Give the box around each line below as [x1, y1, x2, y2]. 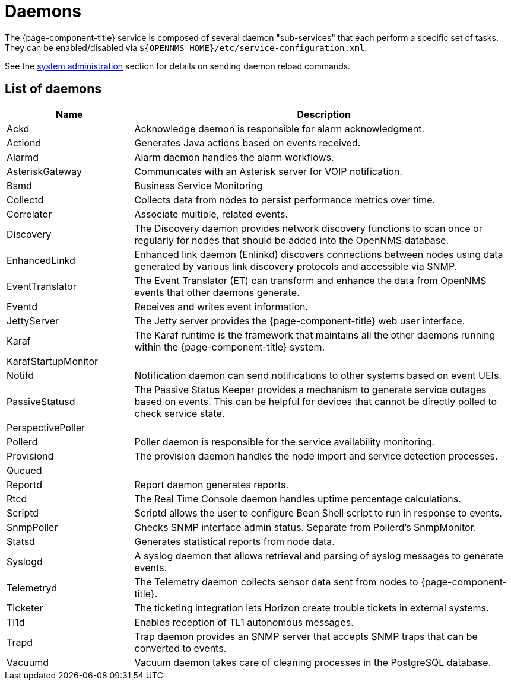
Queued [7, 464, 42, 476]
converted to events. [134, 642, 227, 654]
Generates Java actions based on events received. [134, 136, 361, 149]
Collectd [7, 193, 44, 206]
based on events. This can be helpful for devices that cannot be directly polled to [134, 395, 497, 407]
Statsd [7, 535, 35, 547]
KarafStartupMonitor [7, 355, 99, 367]
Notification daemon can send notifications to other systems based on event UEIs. [134, 369, 502, 381]
